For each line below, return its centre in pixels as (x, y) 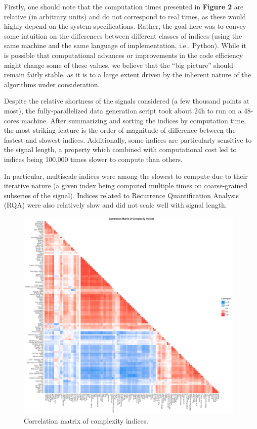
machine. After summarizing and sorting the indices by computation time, (134, 120)
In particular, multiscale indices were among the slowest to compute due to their (126, 176)
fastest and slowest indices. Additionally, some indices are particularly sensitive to (128, 139)
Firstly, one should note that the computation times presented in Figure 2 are (124, 6)
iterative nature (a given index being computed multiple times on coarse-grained (126, 186)
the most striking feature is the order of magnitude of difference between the (120, 130)
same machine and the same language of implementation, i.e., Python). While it (125, 45)
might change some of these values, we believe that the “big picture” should (119, 65)
